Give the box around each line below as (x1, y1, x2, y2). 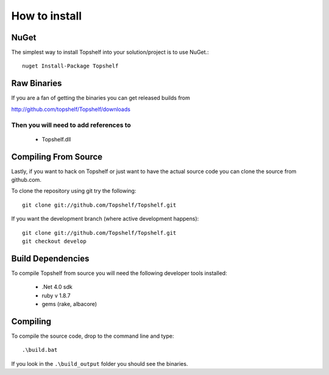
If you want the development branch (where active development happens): (11, 215, 199, 223)
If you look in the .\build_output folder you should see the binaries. (11, 360, 188, 367)
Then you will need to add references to (11, 121, 131, 129)
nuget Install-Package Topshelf (22, 63, 119, 70)
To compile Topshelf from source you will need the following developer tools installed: (11, 269, 228, 277)
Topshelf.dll (41, 135, 71, 143)
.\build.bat (22, 346, 58, 354)
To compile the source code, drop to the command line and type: (11, 332, 174, 340)
